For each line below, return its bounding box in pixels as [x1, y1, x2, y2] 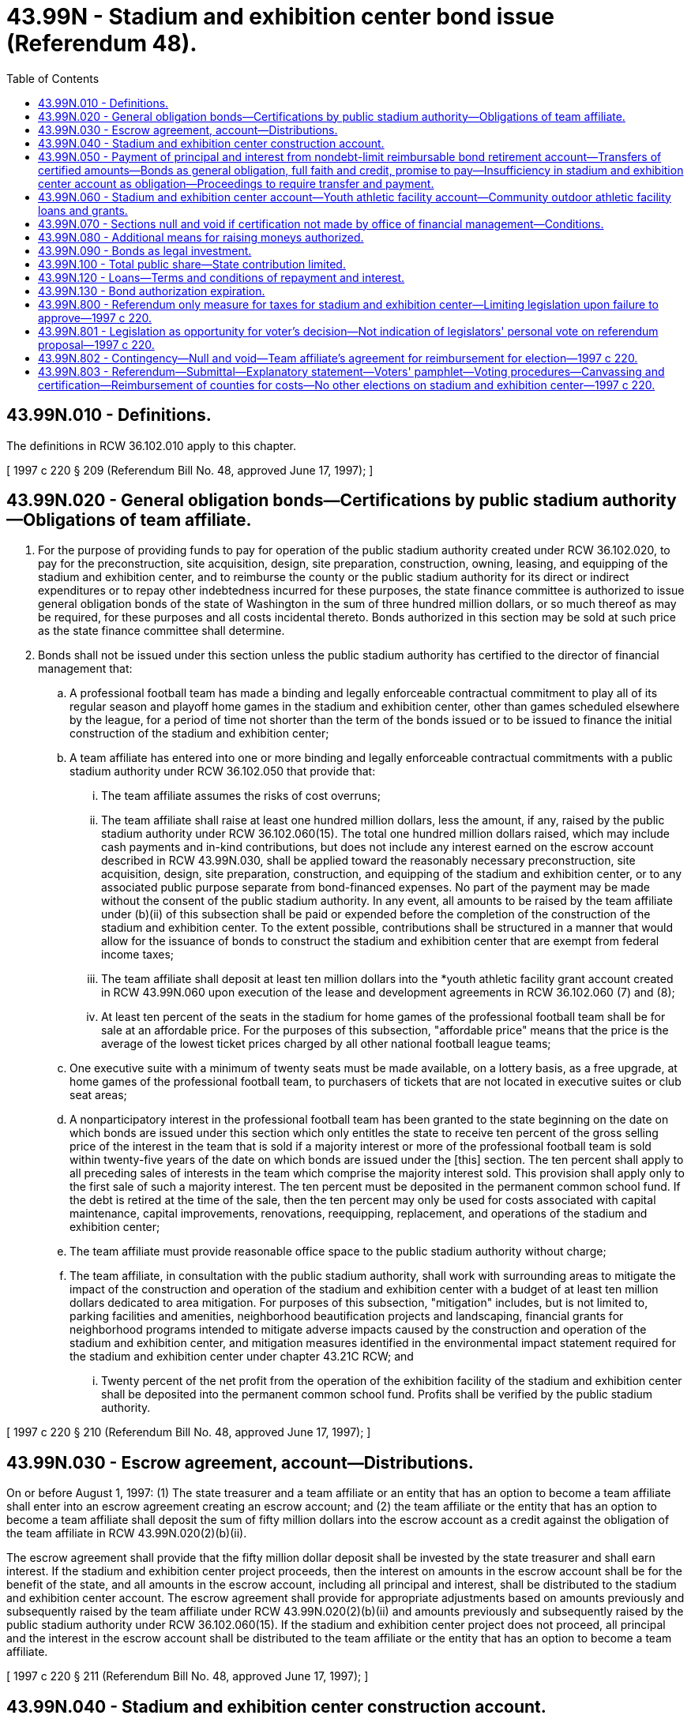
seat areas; [69, 1088, 127, 1102]
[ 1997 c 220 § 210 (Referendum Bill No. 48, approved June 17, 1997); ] [6, 1425, 371, 1439]
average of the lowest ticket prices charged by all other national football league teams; [101, 1037, 551, 1051]
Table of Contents [6, 71, 100, 85]
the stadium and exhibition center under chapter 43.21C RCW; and [69, 1349, 414, 1364]
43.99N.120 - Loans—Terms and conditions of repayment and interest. [38, 270, 405, 284]
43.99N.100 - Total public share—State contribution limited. [38, 257, 346, 271]
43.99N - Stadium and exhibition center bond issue [6, 3, 554, 30]
